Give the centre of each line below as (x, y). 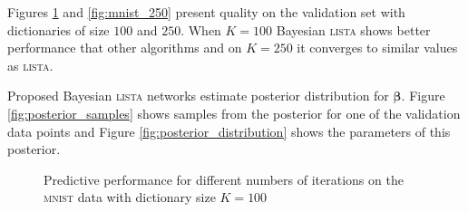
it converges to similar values (377, 48)
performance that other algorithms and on (125, 48)
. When (201, 29)
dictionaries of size (58, 29)
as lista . (30, 65)
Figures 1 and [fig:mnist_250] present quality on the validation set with (206, 12)
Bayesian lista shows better (353, 29)
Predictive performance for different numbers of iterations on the (224, 179)
